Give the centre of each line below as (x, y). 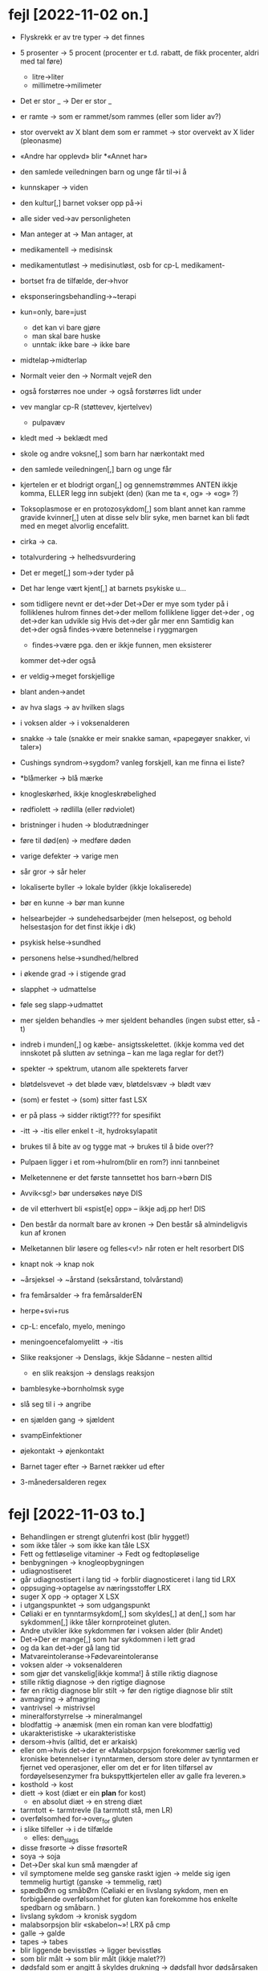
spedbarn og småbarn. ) (60, 1907)
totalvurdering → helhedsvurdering (78, 557)
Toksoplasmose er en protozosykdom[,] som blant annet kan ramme (133, 509)
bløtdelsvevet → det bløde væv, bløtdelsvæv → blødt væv (115, 1084)
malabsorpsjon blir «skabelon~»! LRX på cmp (95, 1925)
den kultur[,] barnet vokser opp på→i (81, 203)
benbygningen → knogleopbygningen (82, 1562)
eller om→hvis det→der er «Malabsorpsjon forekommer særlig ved (130, 1750)
